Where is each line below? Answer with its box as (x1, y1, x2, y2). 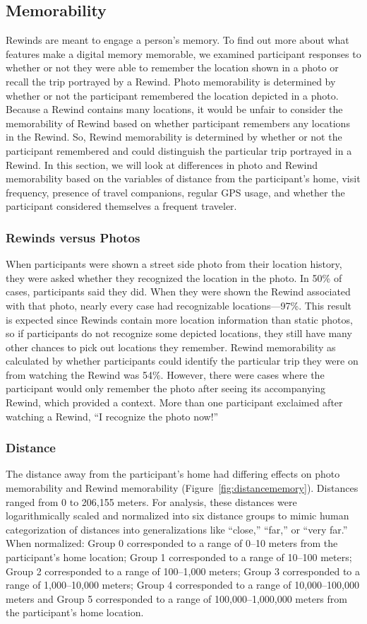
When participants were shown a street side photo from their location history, (6, 257, 342, 271)
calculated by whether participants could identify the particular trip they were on (6, 353, 359, 368)
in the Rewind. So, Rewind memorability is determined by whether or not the (6, 129, 342, 144)
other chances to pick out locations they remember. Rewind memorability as (6, 339, 336, 354)
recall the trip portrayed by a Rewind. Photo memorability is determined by (6, 73, 336, 88)
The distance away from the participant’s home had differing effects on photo (6, 466, 340, 481)
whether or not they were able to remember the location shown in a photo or (6, 60, 339, 75)
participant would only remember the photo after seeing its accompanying (6, 381, 325, 396)
